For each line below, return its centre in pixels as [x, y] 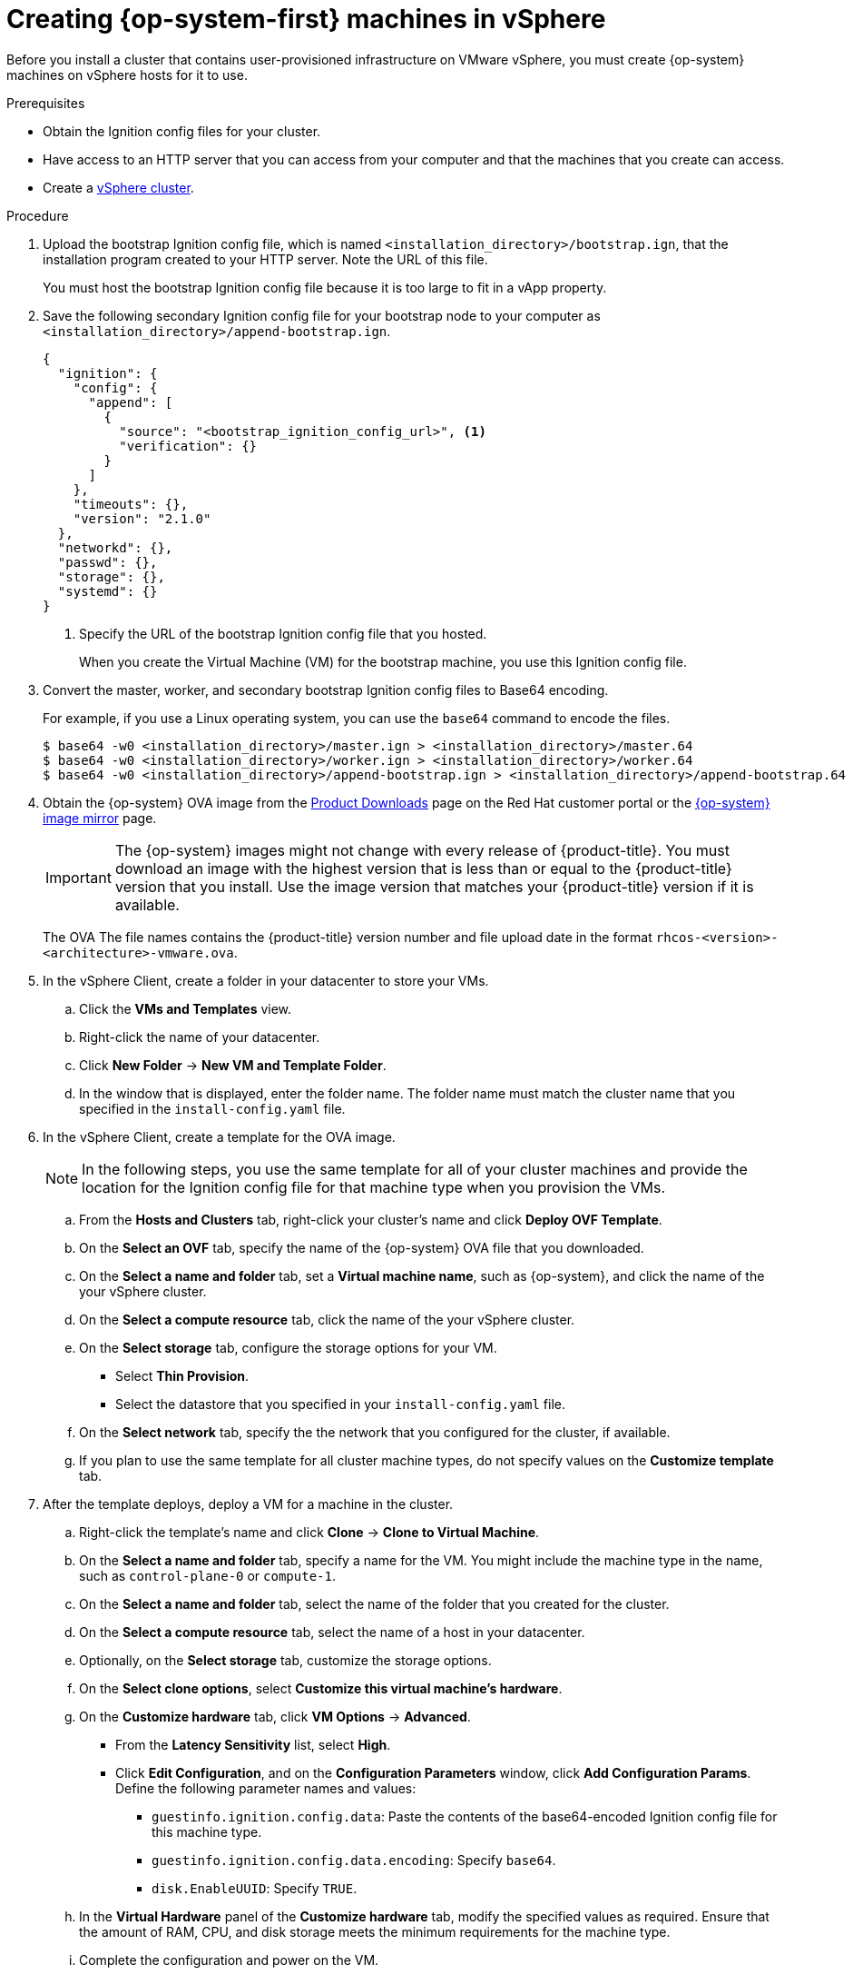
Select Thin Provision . [182, 1375]
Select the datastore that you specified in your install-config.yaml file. [341, 1404]
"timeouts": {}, [131, 504]
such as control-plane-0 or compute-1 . [207, 1575]
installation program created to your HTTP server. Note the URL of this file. [265, 259]
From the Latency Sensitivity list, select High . [253, 1744]
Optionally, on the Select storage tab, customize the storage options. [285, 1660]
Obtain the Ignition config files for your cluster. [182, 131]
